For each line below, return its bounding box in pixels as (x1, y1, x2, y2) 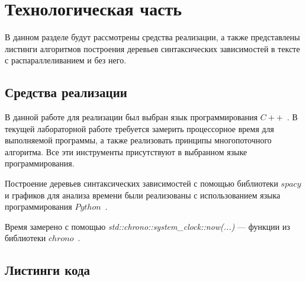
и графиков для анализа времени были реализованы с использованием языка (5, 188, 281, 201)
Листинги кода (5, 261, 91, 279)
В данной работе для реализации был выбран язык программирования (5, 111, 258, 123)
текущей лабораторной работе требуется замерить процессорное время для (5, 122, 275, 134)
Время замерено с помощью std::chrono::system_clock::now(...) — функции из (5, 220, 290, 232)
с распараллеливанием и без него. (5, 54, 127, 66)
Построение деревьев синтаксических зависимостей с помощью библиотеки (5, 177, 278, 190)
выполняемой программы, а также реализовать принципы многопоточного (5, 134, 272, 146)
